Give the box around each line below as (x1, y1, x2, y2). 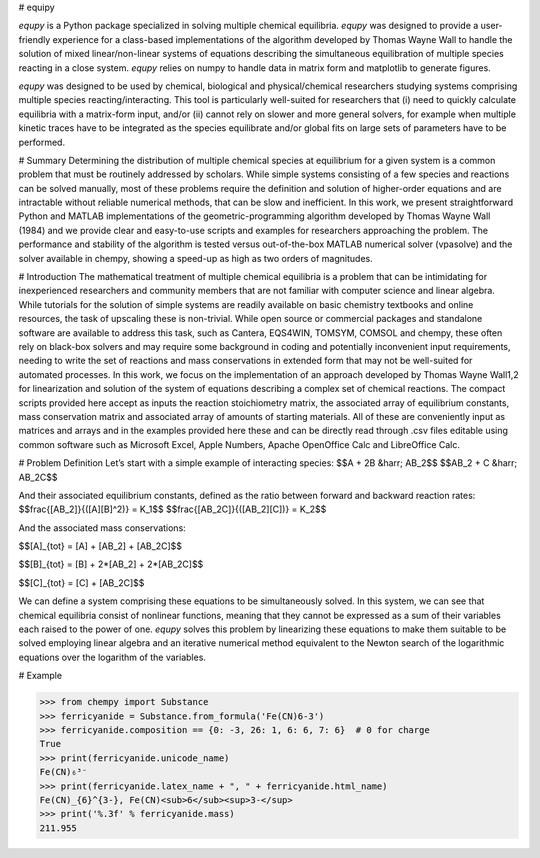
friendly (18, 33, 51, 45)
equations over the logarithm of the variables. (18, 651, 207, 663)
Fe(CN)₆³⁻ (39, 766, 88, 778)
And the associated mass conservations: (18, 521, 187, 534)
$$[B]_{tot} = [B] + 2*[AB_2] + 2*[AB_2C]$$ (18, 558, 204, 570)
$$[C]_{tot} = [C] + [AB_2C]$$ (18, 576, 145, 589)
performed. (18, 136, 65, 148)
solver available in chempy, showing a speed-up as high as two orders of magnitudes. (18, 252, 374, 264)
